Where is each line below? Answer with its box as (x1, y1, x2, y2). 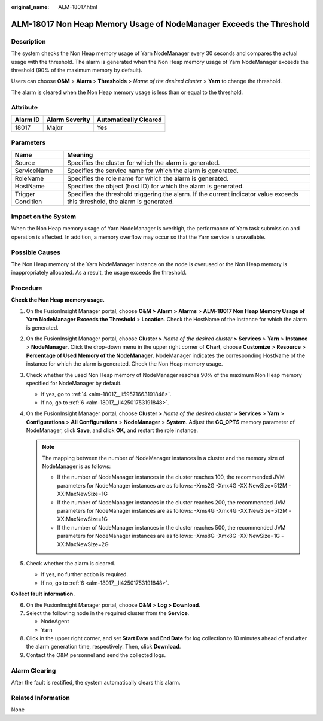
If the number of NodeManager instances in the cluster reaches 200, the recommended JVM (57, 498, 286, 506)
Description (11, 37, 46, 45)
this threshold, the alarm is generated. (67, 197, 175, 206)
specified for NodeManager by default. (26, 379, 122, 387)
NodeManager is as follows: (42, 463, 111, 470)
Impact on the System (11, 212, 77, 221)
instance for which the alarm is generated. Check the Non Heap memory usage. (26, 360, 223, 367)
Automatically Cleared (96, 115, 162, 124)
